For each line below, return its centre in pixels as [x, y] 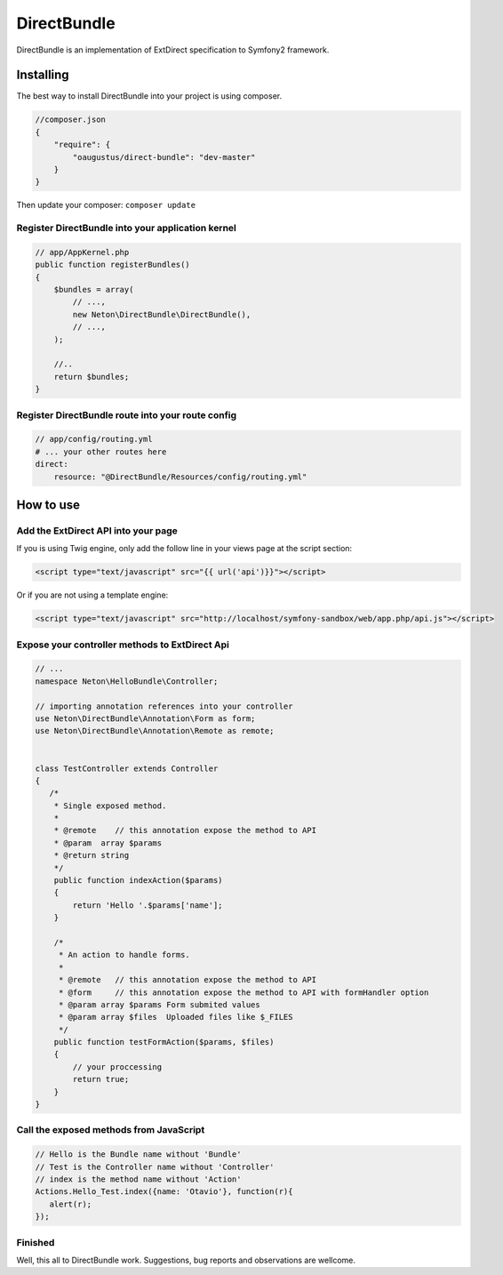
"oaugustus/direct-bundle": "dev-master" [164, 157]
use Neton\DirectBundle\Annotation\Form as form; [145, 718]
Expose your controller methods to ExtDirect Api [123, 645]
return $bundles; [92, 377]
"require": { [82, 145]
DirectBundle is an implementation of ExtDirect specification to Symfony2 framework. [173, 50]
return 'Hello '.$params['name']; [148, 905]
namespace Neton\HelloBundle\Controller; [127, 681]
